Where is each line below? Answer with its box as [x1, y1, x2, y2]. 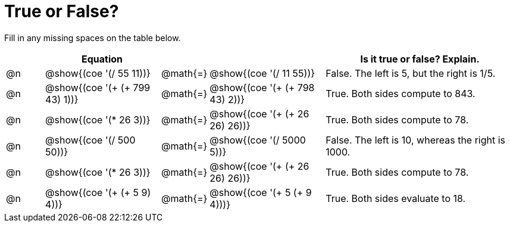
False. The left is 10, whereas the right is [326, 133, 506, 146]
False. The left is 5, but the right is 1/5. [326, 67, 496, 79]
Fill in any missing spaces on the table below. [4, 32, 181, 43]
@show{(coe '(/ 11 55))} [209, 67, 315, 79]
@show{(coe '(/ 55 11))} [45, 67, 151, 79]
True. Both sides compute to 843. [326, 87, 475, 99]
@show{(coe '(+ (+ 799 [45, 81, 151, 94]
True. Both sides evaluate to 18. [326, 192, 466, 204]
